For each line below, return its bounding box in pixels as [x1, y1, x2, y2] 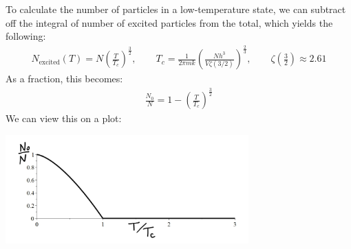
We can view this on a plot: [6, 111, 122, 126]
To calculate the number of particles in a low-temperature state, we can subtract [6, 2, 346, 16]
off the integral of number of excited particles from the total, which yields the [6, 15, 333, 29]
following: [6, 29, 46, 43]
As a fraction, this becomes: [6, 71, 123, 86]
